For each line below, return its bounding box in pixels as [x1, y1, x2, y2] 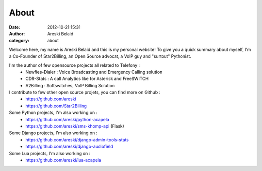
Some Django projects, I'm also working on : [9, 130, 98, 136]
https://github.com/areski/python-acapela [25, 116, 109, 122]
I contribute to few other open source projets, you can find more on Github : [9, 90, 161, 95]
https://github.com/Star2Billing [25, 103, 87, 109]
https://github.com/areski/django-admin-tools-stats [25, 137, 129, 142]
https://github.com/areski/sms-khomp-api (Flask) [25, 124, 125, 129]
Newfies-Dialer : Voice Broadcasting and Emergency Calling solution [25, 69, 163, 75]
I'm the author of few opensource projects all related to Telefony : [9, 62, 140, 68]
